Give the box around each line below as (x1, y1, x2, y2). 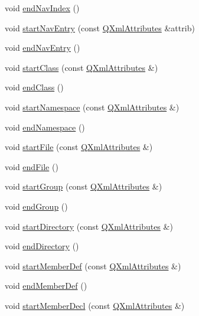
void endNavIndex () (5, 2, 80, 14)
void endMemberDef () (5, 279, 87, 292)
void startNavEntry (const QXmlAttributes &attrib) (5, 21, 195, 34)
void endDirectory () (5, 240, 79, 252)
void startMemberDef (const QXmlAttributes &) (5, 259, 181, 272)
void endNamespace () (5, 120, 85, 133)
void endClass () (5, 81, 64, 93)
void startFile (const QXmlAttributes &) (5, 141, 153, 153)
